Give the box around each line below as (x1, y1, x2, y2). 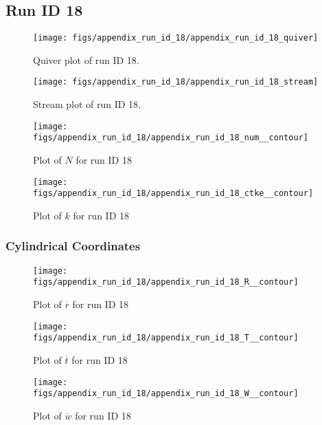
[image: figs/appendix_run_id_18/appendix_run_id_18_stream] (33, 77, 319, 87)
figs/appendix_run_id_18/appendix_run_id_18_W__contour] (33, 389, 299, 399)
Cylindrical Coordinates (5, 237, 141, 254)
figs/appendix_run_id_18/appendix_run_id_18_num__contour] (33, 133, 308, 143)
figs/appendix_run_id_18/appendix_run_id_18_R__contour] (33, 277, 299, 287)
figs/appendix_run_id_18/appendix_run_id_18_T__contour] (33, 333, 299, 343)
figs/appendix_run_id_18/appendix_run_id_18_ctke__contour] (33, 188, 314, 199)
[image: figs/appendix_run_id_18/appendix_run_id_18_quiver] (33, 33, 319, 43)
